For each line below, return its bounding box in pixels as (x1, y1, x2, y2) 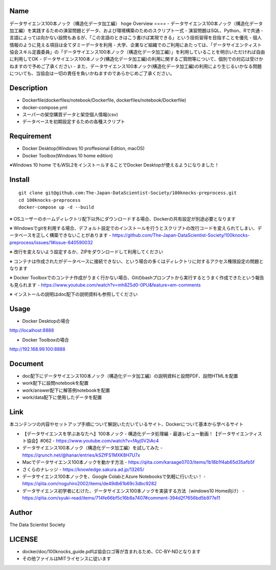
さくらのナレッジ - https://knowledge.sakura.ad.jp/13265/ (22, 466, 145, 472)
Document (9, 360, 43, 368)
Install (9, 175, 30, 184)
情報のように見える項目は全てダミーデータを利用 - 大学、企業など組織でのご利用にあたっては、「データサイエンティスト (9, 41, 262, 48)
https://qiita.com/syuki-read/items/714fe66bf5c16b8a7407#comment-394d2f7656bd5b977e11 (22, 495, 221, 501)
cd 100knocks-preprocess (18, 197, 81, 203)
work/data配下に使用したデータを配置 (22, 394, 102, 400)
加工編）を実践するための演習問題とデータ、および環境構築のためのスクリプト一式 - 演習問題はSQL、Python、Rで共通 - (9, 27, 263, 33)
